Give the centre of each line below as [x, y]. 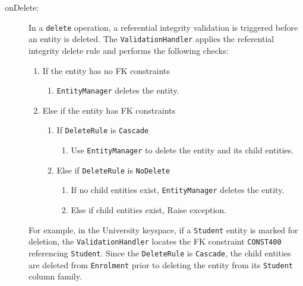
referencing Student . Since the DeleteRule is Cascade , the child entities [160, 253]
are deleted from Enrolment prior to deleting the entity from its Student [161, 264]
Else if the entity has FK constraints [109, 110]
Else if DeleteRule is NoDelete [113, 170]
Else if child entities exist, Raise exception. [149, 209]
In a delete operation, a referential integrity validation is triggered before [163, 27]
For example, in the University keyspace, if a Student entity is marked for [163, 229]
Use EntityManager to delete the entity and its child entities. [182, 150]
